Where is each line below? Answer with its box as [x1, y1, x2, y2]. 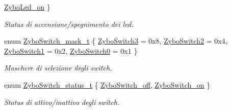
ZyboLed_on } [4, 2, 50, 12]
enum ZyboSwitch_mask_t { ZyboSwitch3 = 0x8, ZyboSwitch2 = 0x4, [4, 35, 227, 46]
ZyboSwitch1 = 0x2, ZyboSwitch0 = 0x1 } [4, 45, 138, 56]
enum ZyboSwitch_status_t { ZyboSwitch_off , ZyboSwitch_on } [4, 79, 211, 90]
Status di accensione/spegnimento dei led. [4, 18, 134, 29]
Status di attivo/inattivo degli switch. [4, 96, 120, 107]
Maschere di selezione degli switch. [4, 62, 112, 73]
